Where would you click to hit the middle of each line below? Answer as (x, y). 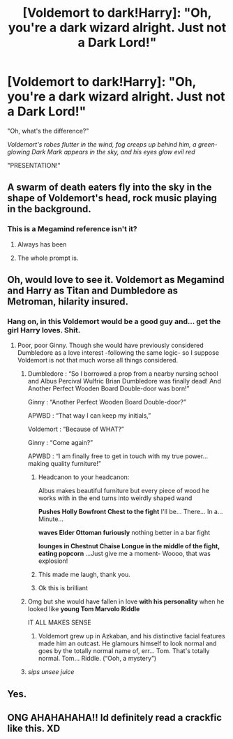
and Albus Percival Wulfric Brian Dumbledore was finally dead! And (124, 381)
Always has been (42, 244)
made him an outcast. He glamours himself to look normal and (127, 643)
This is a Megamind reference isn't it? (72, 229)
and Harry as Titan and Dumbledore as (93, 291)
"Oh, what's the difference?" (48, 131)
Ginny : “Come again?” (60, 443)
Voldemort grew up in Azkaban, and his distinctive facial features (131, 636)
